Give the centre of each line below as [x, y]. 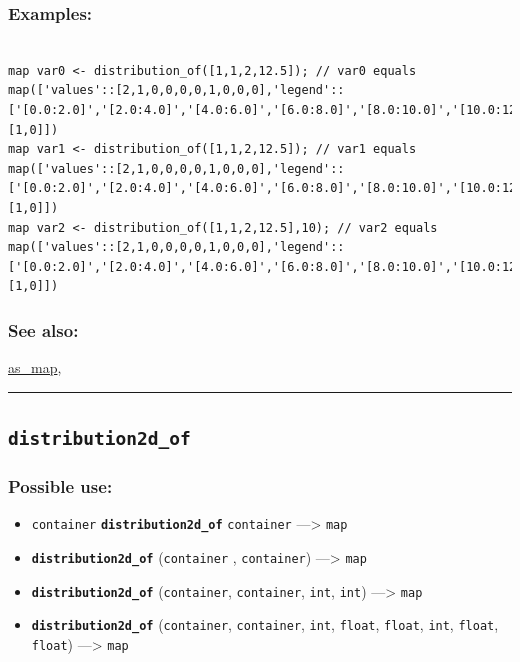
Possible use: [60, 486]
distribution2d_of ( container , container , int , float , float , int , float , [265, 624]
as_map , [35, 367]
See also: [43, 329]
